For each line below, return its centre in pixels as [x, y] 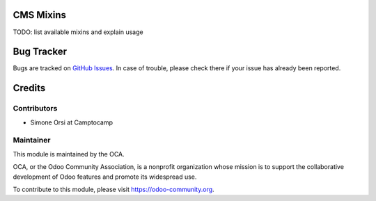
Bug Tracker [40, 52]
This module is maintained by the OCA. [69, 154]
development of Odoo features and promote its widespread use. [105, 177]
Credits [29, 88]
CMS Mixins [39, 15]
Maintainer [32, 140]
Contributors [35, 108]
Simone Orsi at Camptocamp [72, 122]
